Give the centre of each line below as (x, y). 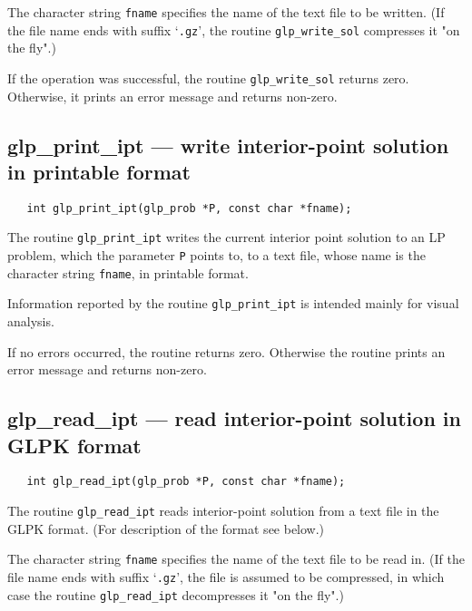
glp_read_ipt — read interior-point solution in (234, 418)
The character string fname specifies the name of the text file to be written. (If (226, 12)
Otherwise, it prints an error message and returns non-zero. (172, 96)
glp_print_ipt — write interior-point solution (228, 145)
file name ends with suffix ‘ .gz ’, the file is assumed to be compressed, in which (226, 576)
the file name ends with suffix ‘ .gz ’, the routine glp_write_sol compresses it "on (234, 29)
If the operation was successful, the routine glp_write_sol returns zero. (208, 78)
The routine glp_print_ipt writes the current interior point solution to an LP (226, 237)
